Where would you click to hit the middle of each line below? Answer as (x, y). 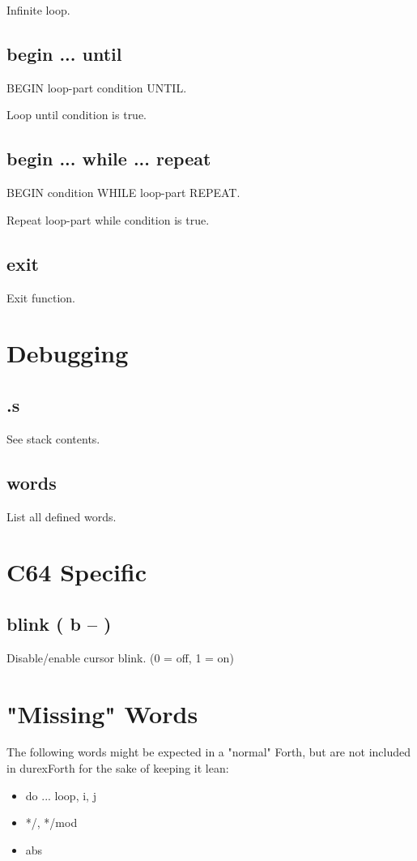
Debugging (68, 353)
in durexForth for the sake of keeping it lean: (118, 768)
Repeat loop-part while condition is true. (108, 219)
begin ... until (64, 53)
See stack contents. (53, 438)
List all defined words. (62, 516)
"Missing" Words (102, 713)
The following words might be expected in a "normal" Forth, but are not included (208, 752)
